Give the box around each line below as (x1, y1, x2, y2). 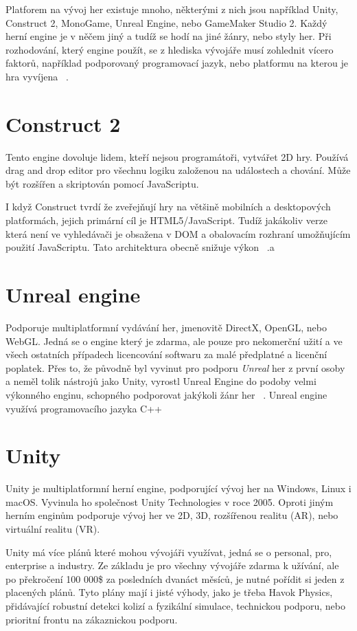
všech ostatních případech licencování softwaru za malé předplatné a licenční (5, 347, 327, 362)
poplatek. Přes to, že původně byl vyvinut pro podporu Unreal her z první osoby (5, 360, 345, 375)
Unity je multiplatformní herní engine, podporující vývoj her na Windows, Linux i (5, 481, 352, 496)
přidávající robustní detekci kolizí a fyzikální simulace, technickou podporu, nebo (5, 599, 345, 612)
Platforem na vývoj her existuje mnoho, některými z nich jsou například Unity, (5, 2, 338, 16)
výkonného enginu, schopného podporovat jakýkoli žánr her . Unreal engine (5, 387, 327, 401)
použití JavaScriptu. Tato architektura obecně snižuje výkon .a (5, 240, 275, 254)
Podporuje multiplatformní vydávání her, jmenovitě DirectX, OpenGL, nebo (5, 320, 327, 334)
